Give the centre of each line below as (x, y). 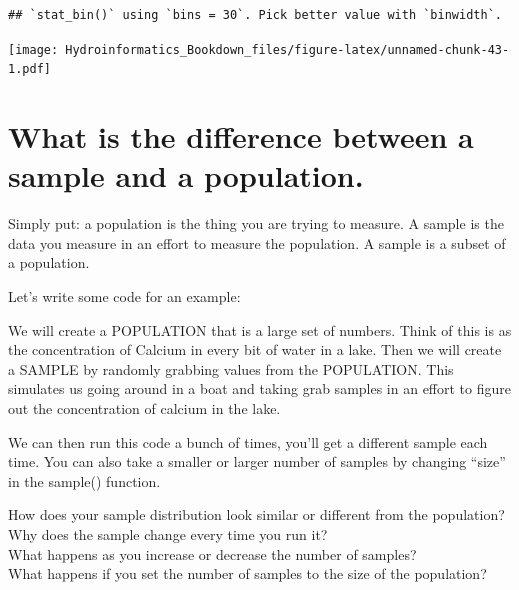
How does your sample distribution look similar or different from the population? (256, 514)
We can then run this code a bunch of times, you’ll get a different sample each (248, 441)
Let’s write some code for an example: (124, 296)
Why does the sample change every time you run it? (168, 533)
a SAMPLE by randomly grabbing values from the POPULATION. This (231, 368)
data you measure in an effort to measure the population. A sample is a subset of (257, 242)
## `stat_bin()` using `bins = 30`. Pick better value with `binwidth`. (255, 15)
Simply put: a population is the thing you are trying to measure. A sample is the (256, 223)
